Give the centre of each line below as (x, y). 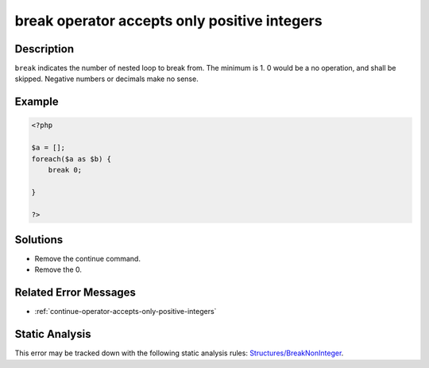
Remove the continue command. (87, 259)
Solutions (39, 240)
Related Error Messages (75, 293)
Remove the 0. (58, 269)
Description (44, 49)
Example (37, 102)
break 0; (65, 170)
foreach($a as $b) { (71, 159)
